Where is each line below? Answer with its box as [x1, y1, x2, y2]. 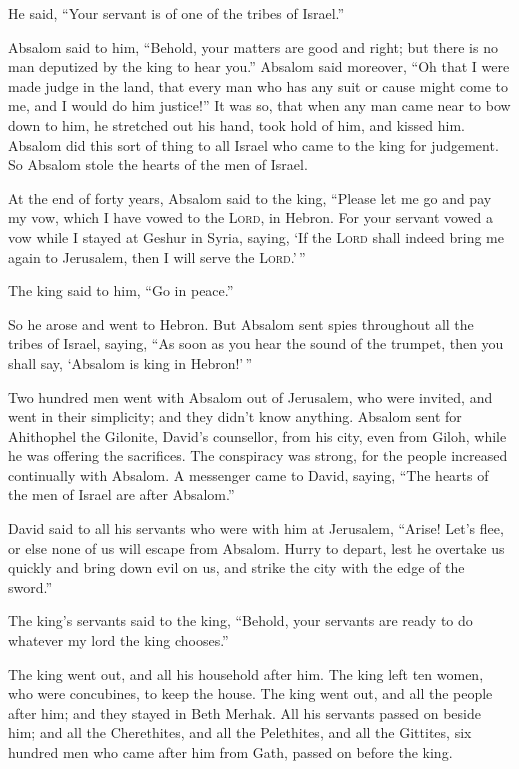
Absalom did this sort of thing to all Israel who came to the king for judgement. [8, 134, 499, 155]
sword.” [8, 576, 53, 597]
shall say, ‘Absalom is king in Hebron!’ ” [8, 352, 253, 373]
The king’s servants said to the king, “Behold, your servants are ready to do [8, 610, 473, 631]
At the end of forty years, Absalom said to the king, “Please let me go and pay [8, 187, 492, 208]
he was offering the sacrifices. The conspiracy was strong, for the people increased [8, 445, 508, 466]
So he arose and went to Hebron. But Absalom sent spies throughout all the [8, 313, 474, 334]
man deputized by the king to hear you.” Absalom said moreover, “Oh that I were [8, 56, 510, 77]
